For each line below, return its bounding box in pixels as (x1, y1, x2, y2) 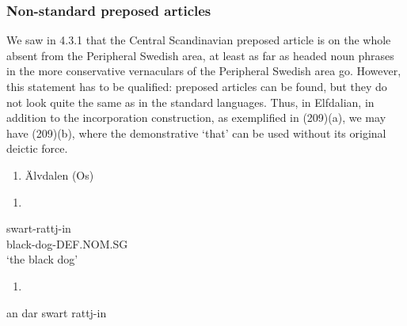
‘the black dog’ (6, 251, 78, 267)
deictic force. (6, 140, 68, 157)
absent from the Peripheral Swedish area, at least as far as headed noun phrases (6, 47, 394, 63)
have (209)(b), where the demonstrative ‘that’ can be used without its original (6, 124, 386, 141)
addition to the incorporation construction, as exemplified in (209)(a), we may (6, 109, 386, 126)
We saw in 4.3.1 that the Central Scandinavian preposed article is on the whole (6, 32, 391, 48)
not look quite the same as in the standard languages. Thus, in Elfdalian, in (6, 93, 375, 110)
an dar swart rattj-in (6, 304, 107, 320)
